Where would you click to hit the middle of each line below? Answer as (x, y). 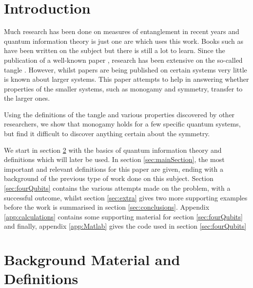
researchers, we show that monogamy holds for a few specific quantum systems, (122, 124)
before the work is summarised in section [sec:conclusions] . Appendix (107, 207)
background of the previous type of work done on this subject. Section (109, 178)
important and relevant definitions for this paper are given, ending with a (114, 169)
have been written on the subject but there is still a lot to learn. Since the (115, 50)
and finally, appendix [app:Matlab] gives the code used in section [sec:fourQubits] (125, 226)
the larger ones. (27, 98)
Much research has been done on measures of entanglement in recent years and (122, 31)
